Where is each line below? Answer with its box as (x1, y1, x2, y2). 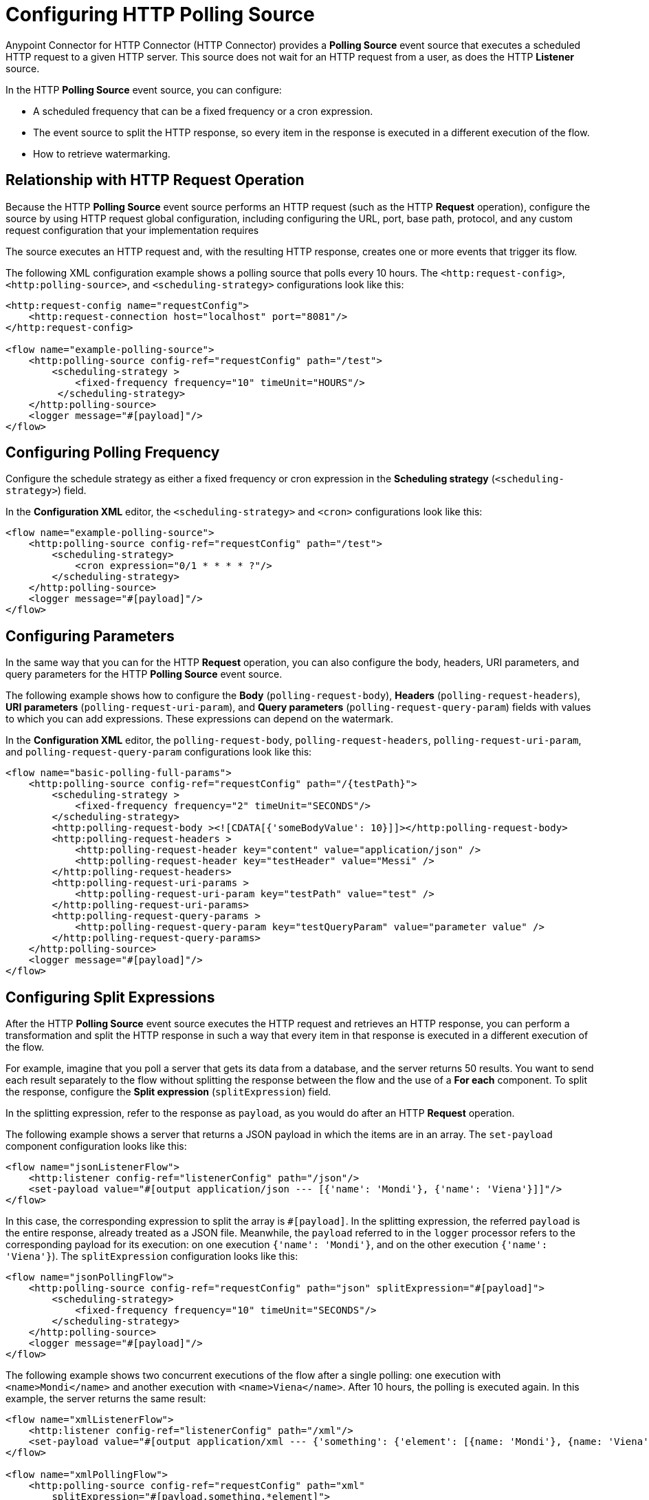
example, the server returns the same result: (5, 1393, 206, 1405)
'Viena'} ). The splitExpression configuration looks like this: (5, 1250, 298, 1263)
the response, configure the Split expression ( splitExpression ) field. (5, 1086, 331, 1098)
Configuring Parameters (5, 627, 175, 645)
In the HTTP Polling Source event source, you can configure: (5, 83, 282, 96)
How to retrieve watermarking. (33, 147, 170, 160)
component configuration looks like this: (5, 1140, 187, 1153)
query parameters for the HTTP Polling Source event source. (5, 668, 283, 681)
